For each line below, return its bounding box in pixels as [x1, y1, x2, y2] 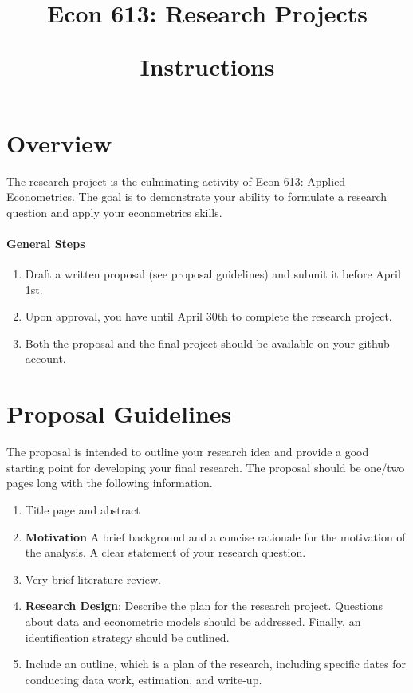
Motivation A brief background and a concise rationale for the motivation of [25, 528, 406, 545]
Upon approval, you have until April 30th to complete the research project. [25, 308, 392, 325]
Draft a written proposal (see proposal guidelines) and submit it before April [25, 266, 401, 282]
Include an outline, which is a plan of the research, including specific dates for [25, 656, 407, 672]
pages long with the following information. [6, 474, 213, 491]
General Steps [6, 234, 85, 251]
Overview [6, 126, 112, 159]
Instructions [140, 50, 275, 83]
